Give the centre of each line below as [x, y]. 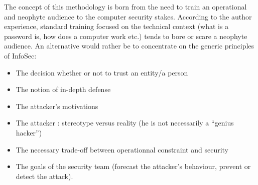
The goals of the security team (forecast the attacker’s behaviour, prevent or [133, 166]
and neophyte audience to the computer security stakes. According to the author [128, 16]
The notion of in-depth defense [63, 89]
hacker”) [29, 132]
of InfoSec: [20, 55]
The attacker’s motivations [57, 106]
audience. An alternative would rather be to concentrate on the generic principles [129, 46]
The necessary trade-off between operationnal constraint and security [122, 149]
